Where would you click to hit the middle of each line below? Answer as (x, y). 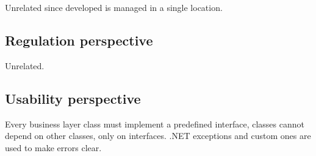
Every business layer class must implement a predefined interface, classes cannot (155, 124)
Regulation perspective (79, 40)
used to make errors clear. (53, 147)
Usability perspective (73, 98)
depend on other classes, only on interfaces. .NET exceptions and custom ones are (158, 136)
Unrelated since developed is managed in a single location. (114, 7)
